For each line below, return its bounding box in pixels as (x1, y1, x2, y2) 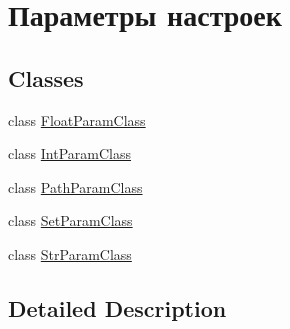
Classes (8, 62, 84, 93)
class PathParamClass (8, 176, 143, 197)
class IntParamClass (8, 143, 132, 164)
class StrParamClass (8, 243, 132, 264)
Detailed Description (8, 292, 227, 323)
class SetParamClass (8, 210, 133, 231)
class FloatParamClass (8, 109, 146, 130)
